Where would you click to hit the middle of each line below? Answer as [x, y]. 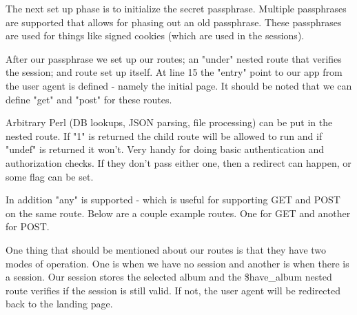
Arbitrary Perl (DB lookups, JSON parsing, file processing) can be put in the [169, 122]
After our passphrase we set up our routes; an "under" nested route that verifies [174, 58]
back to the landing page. [59, 304]
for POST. [28, 226]
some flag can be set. [50, 176]
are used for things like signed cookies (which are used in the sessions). [155, 35]
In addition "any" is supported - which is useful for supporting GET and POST [173, 200]
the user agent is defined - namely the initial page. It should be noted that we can [179, 85]
